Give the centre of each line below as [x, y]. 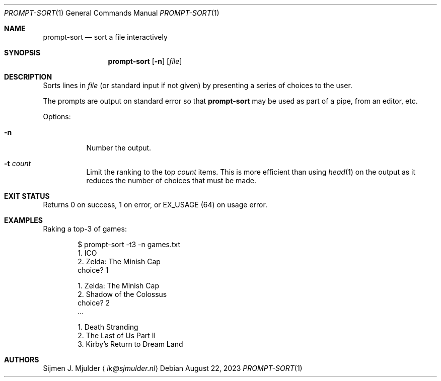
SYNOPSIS [22, 53]
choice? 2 [94, 303]
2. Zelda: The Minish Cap [119, 261]
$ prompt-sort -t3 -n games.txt [129, 244]
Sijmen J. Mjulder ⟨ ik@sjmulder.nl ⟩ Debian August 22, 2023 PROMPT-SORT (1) [173, 368]
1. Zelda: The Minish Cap [118, 286]
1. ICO [87, 253]
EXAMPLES [23, 220]
